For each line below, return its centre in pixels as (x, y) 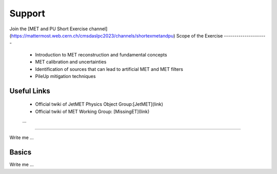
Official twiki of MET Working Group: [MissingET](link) (92, 111)
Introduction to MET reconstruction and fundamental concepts (101, 54)
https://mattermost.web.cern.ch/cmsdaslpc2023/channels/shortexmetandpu (92, 35)
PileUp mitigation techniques (65, 76)
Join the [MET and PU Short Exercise (49, 29)
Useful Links (30, 91)
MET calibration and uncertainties (71, 62)
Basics (21, 152)
